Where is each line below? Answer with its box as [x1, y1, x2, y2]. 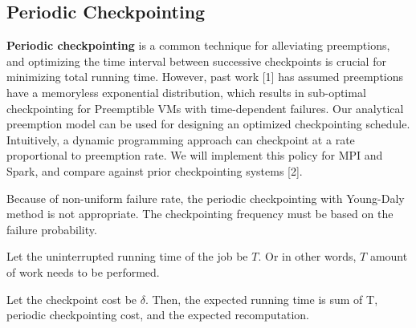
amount [369, 248, 408, 265]
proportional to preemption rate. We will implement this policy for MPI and [6, 147, 383, 164]
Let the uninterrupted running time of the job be [6, 248, 248, 265]
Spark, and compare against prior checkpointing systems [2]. [6, 162, 303, 179]
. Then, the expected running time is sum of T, [145, 290, 378, 307]
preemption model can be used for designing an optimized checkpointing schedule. [6, 115, 410, 132]
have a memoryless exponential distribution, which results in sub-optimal [6, 83, 366, 100]
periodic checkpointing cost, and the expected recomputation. [6, 306, 310, 323]
